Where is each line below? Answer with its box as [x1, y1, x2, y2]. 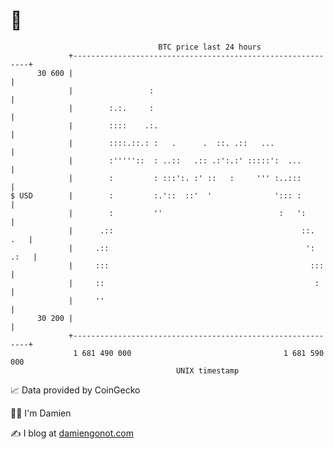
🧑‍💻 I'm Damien [10, 407, 72, 419]
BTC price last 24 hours [158, 42, 262, 52]
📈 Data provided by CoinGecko [10, 384, 141, 396]
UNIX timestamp [175, 365, 240, 376]
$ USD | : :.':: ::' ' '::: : [10, 190, 302, 201]
